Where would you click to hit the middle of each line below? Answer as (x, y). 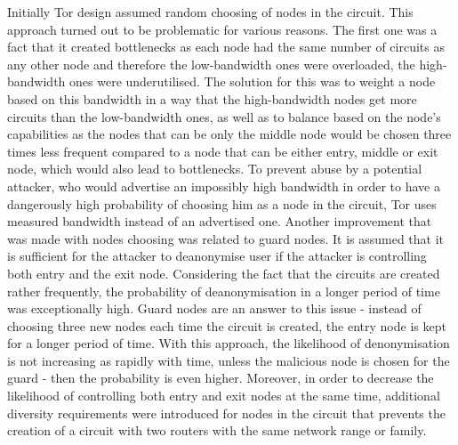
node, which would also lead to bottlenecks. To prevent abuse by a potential (215, 169)
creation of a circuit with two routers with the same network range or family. (217, 430)
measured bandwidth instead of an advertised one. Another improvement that (220, 221)
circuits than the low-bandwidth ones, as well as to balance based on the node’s (224, 116)
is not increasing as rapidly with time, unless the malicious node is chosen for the (229, 360)
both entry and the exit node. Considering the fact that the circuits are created (224, 273)
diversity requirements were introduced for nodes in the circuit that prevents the (226, 413)
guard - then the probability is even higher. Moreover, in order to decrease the (221, 378)
